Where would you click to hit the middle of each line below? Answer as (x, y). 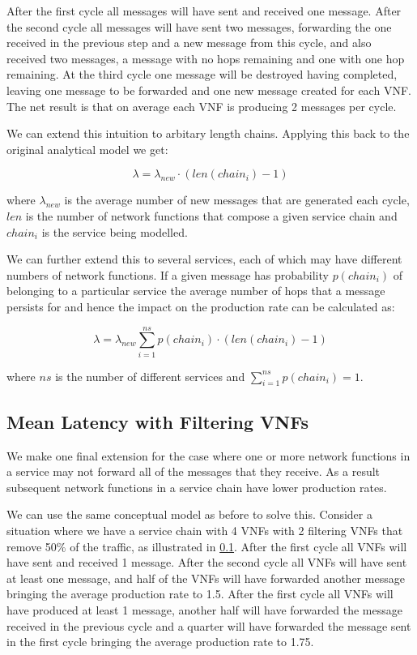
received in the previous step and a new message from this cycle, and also (189, 43)
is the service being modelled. (115, 231)
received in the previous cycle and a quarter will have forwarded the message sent (209, 625)
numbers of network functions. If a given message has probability (168, 274)
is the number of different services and (150, 376)
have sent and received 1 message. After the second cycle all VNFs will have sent (207, 562)
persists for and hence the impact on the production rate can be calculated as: (201, 306)
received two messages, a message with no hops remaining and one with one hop (206, 58)
